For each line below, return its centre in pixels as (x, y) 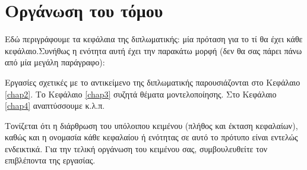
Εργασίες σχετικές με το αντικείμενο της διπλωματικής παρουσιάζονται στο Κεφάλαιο (153, 82)
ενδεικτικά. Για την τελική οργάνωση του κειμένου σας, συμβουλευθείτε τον (136, 148)
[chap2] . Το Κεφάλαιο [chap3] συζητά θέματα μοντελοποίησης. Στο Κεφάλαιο (141, 94)
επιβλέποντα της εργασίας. (50, 160)
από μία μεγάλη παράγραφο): (55, 62)
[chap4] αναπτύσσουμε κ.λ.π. (55, 106)
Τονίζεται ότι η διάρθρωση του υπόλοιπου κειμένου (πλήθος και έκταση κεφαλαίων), (151, 125)
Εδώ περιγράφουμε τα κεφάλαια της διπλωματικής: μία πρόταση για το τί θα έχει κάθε (154, 39)
